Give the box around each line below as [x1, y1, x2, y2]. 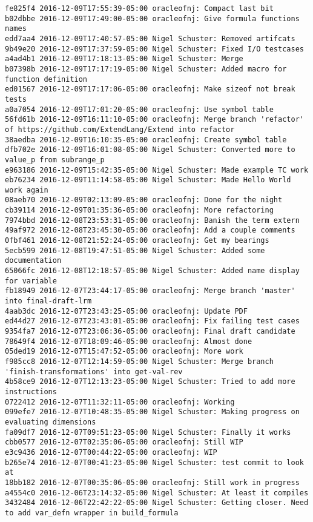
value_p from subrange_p [5, 155, 105, 164]
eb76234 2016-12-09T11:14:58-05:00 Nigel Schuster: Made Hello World [5, 176, 291, 185]
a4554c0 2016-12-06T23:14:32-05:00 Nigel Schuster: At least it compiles [5, 488, 309, 497]
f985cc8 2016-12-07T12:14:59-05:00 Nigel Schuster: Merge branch [5, 357, 274, 366]
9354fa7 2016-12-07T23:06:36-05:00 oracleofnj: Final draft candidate [5, 327, 295, 335]
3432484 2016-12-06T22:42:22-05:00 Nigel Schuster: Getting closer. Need [5, 498, 309, 507]
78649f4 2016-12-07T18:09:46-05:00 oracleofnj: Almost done [5, 337, 252, 346]
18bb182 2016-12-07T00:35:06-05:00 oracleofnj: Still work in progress [5, 478, 300, 487]
